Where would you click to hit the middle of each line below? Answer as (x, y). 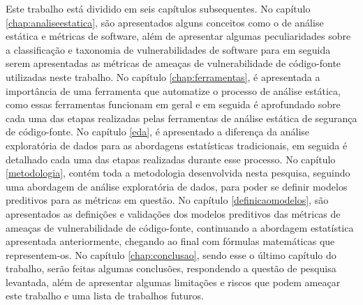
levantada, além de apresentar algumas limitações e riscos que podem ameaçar (173, 282)
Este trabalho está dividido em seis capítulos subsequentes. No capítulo (158, 8)
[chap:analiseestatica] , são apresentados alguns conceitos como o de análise (165, 22)
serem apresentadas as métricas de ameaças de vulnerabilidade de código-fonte (173, 63)
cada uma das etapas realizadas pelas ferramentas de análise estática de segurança (181, 118)
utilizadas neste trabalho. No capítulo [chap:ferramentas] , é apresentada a (163, 76)
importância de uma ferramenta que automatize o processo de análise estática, (173, 90)
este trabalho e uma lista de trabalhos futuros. (105, 296)
